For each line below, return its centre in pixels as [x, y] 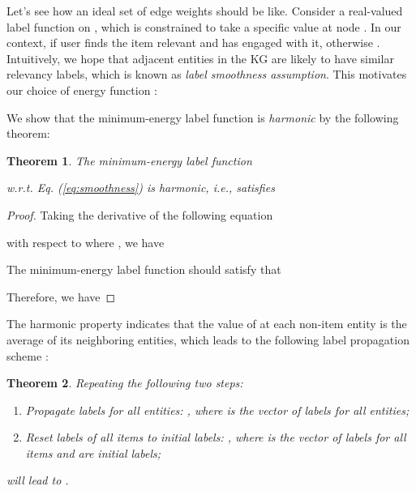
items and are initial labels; [93, 453]
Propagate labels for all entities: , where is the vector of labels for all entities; [217, 410]
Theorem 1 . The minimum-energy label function [129, 160]
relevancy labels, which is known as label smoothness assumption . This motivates [207, 74]
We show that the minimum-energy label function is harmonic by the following [203, 117]
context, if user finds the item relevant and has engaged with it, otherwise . [193, 43]
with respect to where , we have [86, 242]
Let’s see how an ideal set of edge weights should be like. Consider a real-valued [205, 11]
